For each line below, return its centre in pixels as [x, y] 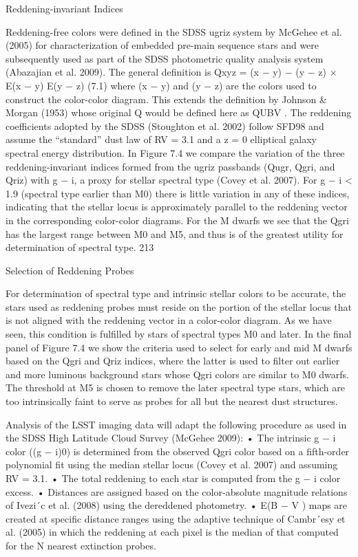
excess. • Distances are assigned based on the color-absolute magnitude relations [177, 491]
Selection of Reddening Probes [70, 270]
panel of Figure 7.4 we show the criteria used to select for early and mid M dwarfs [179, 347]
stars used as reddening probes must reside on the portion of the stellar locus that [179, 306]
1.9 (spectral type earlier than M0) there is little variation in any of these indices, [178, 193]
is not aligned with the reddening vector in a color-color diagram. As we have [169, 320]
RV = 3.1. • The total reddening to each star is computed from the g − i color [173, 478]
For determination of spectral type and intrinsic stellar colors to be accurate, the [176, 293]
